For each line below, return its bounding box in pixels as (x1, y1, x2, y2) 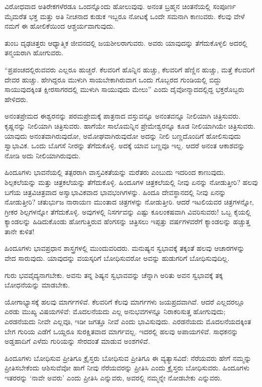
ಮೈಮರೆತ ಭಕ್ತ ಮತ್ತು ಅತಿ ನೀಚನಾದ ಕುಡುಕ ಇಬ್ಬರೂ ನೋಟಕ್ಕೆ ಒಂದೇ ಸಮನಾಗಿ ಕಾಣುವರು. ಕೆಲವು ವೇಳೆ (5, 11, 245, 21)
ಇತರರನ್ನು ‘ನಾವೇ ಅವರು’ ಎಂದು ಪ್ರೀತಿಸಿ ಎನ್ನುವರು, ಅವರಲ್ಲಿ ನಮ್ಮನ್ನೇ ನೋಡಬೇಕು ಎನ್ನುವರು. (5, 372, 222, 382)
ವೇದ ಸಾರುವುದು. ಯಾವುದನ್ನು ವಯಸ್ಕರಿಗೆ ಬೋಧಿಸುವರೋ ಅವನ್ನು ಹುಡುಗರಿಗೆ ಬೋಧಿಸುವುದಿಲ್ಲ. (5, 253, 230, 263)
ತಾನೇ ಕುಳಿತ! (5, 226, 35, 236)
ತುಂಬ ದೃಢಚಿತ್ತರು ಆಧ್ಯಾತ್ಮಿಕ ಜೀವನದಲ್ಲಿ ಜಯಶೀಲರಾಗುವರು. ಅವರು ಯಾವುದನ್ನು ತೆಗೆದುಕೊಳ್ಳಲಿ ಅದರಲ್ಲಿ (5, 37, 247, 48)
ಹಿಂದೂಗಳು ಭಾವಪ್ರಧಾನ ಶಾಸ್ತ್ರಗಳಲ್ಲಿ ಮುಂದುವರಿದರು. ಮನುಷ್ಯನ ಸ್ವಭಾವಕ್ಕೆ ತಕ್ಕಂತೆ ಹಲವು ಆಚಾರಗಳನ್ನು (5, 243, 245, 253)
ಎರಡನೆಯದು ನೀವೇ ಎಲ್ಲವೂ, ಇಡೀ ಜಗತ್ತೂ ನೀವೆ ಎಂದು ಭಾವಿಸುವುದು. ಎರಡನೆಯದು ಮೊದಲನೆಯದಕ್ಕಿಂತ (5, 316, 251, 327)
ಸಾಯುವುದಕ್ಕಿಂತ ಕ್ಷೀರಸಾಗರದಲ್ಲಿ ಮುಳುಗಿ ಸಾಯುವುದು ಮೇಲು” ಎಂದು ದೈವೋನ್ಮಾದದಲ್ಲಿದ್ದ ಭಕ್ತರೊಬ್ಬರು (5, 84, 244, 94)
